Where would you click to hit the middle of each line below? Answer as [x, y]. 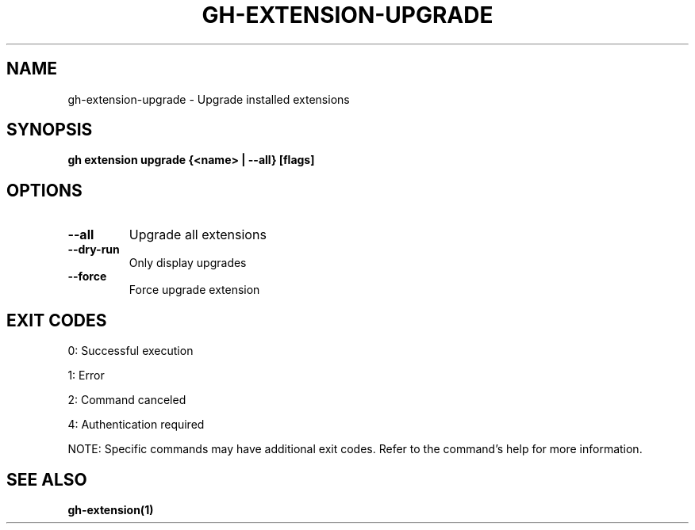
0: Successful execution [131, 351]
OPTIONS [44, 190]
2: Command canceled [127, 400]
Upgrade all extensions [198, 235]
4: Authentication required [136, 425]
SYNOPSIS [50, 130]
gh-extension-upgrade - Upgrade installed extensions [209, 99]
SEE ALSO [47, 479]
